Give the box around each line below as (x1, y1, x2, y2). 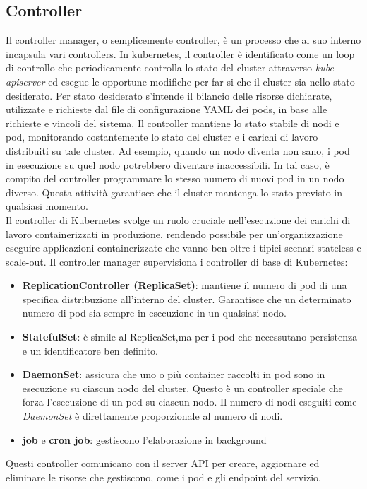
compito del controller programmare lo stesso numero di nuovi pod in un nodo (6, 171, 344, 186)
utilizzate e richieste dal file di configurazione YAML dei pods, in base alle (6, 102, 327, 117)
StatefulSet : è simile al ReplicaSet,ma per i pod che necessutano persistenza (22, 329, 358, 344)
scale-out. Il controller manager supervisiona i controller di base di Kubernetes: (6, 254, 348, 269)
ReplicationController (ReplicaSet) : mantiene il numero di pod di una (22, 278, 347, 293)
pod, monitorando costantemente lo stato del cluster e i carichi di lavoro (6, 129, 318, 144)
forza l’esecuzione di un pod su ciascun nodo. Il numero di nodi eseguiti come (22, 394, 357, 409)
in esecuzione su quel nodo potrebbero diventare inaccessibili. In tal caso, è (6, 157, 330, 172)
